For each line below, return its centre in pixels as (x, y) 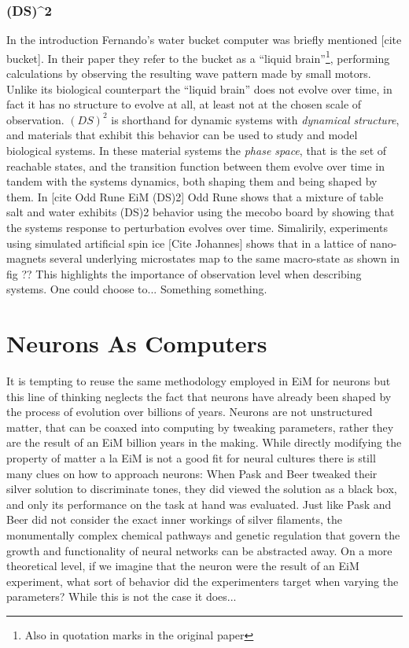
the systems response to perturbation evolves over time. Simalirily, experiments (197, 227)
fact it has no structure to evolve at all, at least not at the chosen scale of (184, 104)
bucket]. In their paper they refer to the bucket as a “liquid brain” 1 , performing (198, 57)
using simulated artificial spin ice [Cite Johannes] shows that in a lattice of (186, 243)
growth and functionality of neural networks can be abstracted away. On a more (199, 550)
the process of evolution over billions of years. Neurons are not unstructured (190, 412)
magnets (26, 258)
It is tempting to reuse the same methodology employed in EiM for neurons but (199, 381)
